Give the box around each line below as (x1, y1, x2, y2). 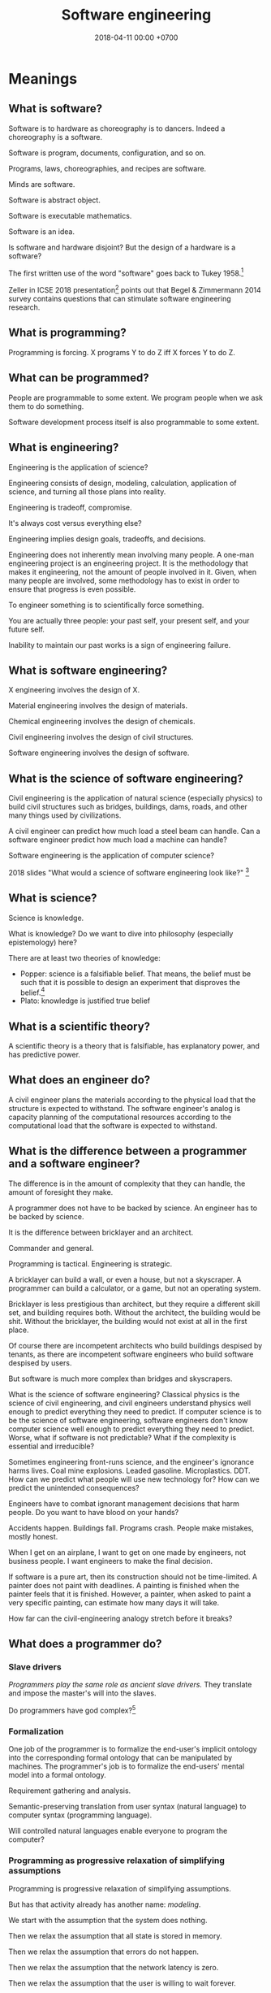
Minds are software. (8, 179, 75, 189)
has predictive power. (8, 1050, 81, 1060)
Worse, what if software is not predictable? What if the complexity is (8, 1432, 237, 1442)
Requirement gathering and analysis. (8, 1786, 131, 1795)
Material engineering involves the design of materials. (8, 701, 188, 710)
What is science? (8, 892, 97, 905)
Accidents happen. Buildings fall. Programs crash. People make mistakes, (8, 1522, 254, 1533)
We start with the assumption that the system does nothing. (8, 1915, 208, 1925)
